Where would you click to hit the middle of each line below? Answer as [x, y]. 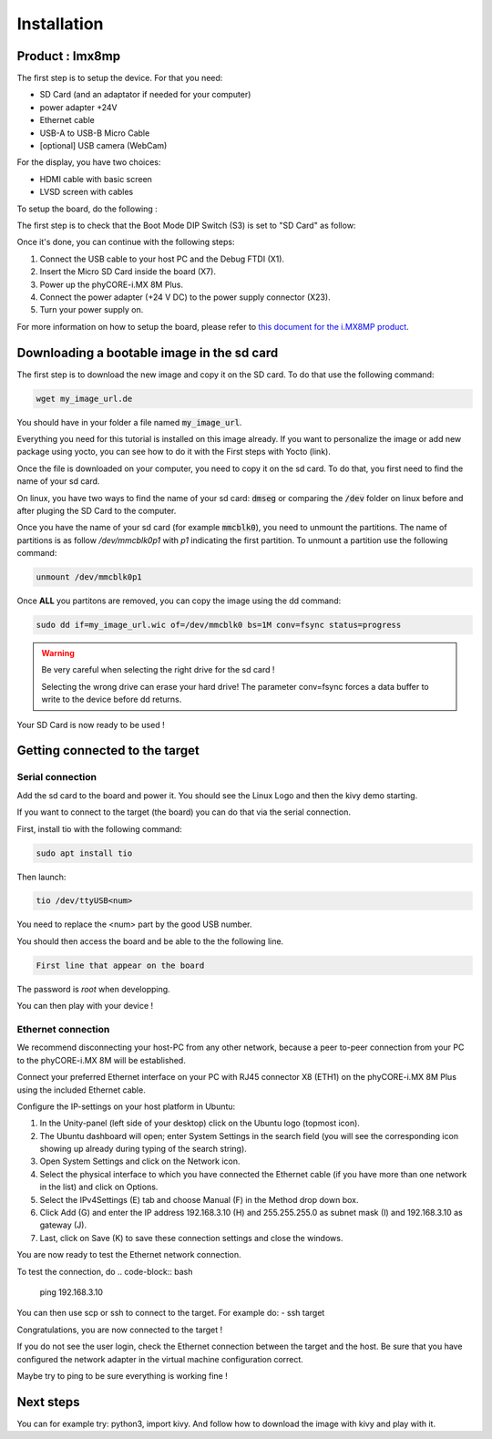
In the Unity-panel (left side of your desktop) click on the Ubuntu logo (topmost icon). [200, 1123]
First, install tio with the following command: [99, 828]
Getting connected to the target [108, 750]
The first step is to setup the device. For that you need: [120, 78]
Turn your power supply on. [92, 310]
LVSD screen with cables [87, 192]
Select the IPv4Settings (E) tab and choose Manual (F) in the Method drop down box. [199, 1199]
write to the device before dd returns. [112, 699]
